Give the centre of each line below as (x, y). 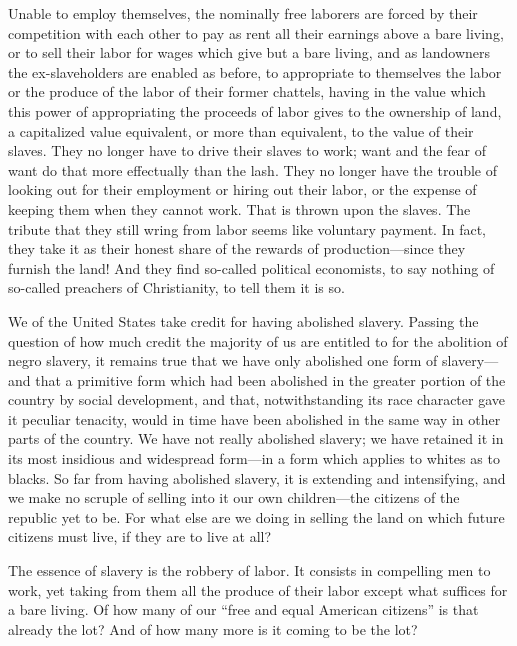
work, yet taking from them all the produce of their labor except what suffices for (258, 589)
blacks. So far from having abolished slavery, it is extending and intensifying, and (257, 477)
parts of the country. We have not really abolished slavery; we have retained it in (256, 438)
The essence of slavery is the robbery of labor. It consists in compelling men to (249, 570)
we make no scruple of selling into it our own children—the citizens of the (234, 497)
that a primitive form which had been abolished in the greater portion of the (270, 379)
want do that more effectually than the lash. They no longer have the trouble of (253, 169)
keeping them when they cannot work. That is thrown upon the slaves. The (239, 208)
